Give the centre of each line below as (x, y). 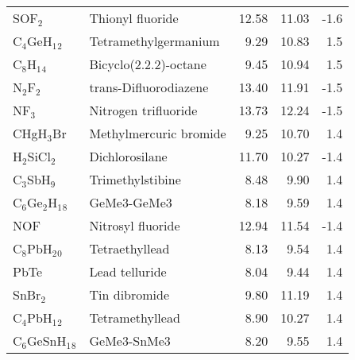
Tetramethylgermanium (154, 41)
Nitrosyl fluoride (135, 225)
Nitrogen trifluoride (143, 110)
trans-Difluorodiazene (149, 87)
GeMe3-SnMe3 (130, 341)
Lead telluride (128, 271)
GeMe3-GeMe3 (131, 202)
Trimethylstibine (135, 179)
